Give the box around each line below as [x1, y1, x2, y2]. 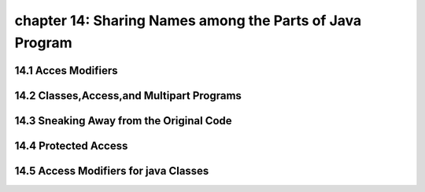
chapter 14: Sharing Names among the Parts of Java [14, 12, 362, 29]
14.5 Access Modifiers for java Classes [14, 164, 209, 177]
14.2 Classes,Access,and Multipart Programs [14, 89, 242, 102]
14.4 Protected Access [14, 138, 128, 153]
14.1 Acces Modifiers [14, 64, 118, 77]
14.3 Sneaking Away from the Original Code [14, 114, 232, 127]
